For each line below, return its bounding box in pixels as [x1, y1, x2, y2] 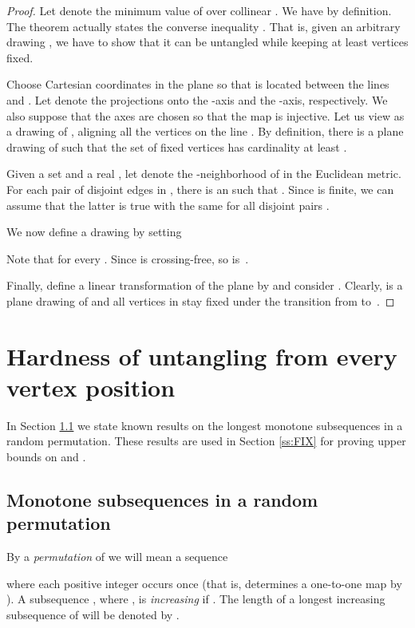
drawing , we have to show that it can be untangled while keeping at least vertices [6, 34, 409, 50]
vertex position [6, 370, 176, 403]
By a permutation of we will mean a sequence [6, 548, 228, 565]
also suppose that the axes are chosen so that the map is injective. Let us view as [6, 107, 405, 124]
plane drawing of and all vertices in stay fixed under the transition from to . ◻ [6, 292, 395, 309]
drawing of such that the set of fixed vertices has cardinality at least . [6, 138, 347, 155]
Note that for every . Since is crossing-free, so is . [6, 250, 249, 267]
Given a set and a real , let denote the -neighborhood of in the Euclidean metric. [6, 165, 401, 182]
